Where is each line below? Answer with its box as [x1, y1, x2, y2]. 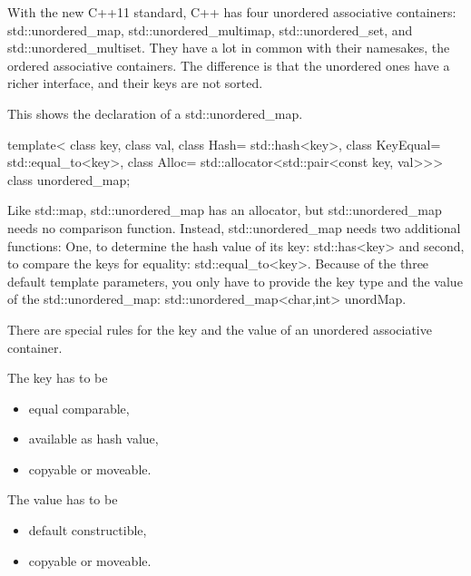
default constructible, [28, 521, 147, 540]
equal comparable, [28, 398, 130, 417]
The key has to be [7, 368, 108, 387]
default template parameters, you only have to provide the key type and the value [7, 271, 463, 290]
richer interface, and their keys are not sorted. [7, 73, 263, 93]
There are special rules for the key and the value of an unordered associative [7, 319, 432, 338]
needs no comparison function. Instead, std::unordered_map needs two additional [7, 218, 461, 237]
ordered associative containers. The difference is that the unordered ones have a [7, 55, 450, 74]
